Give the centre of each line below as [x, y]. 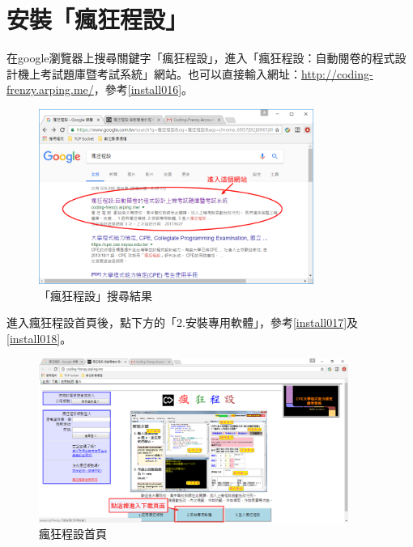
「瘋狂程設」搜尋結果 [96, 295]
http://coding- [337, 73]
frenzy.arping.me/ [50, 89]
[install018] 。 [39, 339]
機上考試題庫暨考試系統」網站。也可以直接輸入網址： [159, 73]
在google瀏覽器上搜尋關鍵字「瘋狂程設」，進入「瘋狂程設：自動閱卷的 [189, 58]
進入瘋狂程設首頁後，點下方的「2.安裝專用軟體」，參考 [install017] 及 [183, 322]
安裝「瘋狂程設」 [98, 19]
